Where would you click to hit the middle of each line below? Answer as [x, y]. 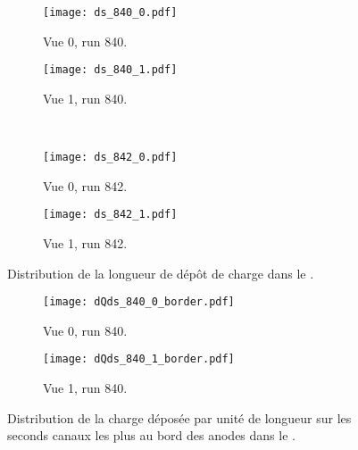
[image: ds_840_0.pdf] [110, 12]
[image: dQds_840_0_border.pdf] [139, 302]
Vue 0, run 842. [85, 185]
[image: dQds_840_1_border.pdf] [139, 359]
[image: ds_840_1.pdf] [110, 70]
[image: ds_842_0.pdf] [110, 158]
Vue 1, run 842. [85, 243]
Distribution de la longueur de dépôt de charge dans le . [161, 273]
